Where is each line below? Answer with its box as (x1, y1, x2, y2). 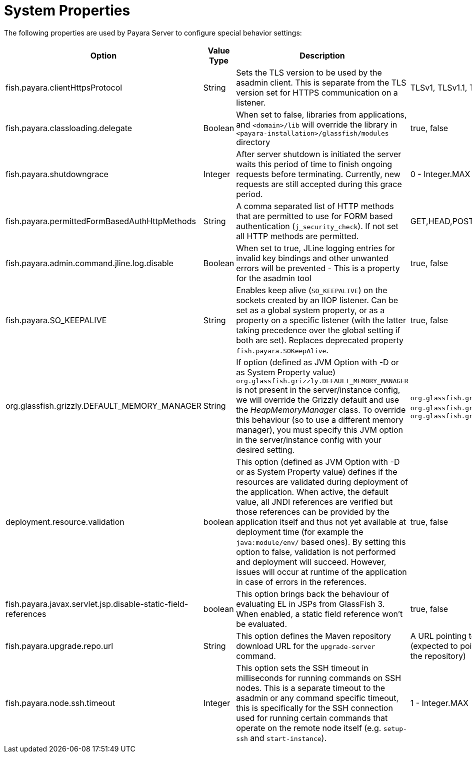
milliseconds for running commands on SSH (236, 672, 401, 683)
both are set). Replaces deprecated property (236, 335, 403, 345)
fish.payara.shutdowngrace (5, 169, 108, 179)
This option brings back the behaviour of (236, 588, 389, 599)
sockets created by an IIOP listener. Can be (236, 295, 398, 305)
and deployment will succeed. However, (236, 556, 386, 567)
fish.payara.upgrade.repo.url (5, 640, 113, 651)
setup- (383, 724, 407, 732)
